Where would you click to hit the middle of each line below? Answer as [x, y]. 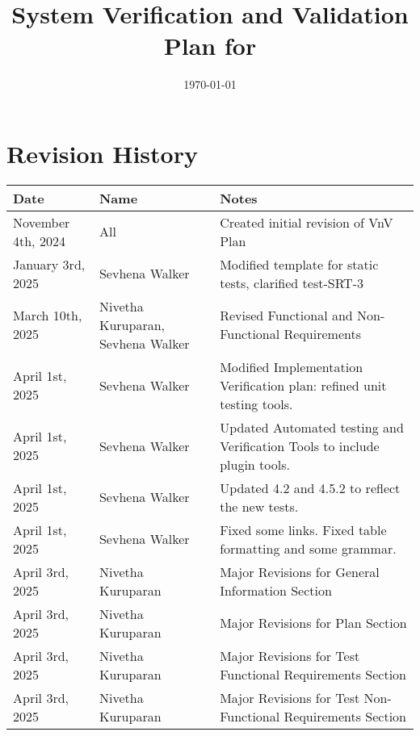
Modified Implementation [292, 366]
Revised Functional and [286, 316]
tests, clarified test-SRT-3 [292, 282]
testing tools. [256, 404]
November [42, 222]
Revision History [102, 153]
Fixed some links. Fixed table [303, 529]
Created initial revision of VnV [307, 222]
